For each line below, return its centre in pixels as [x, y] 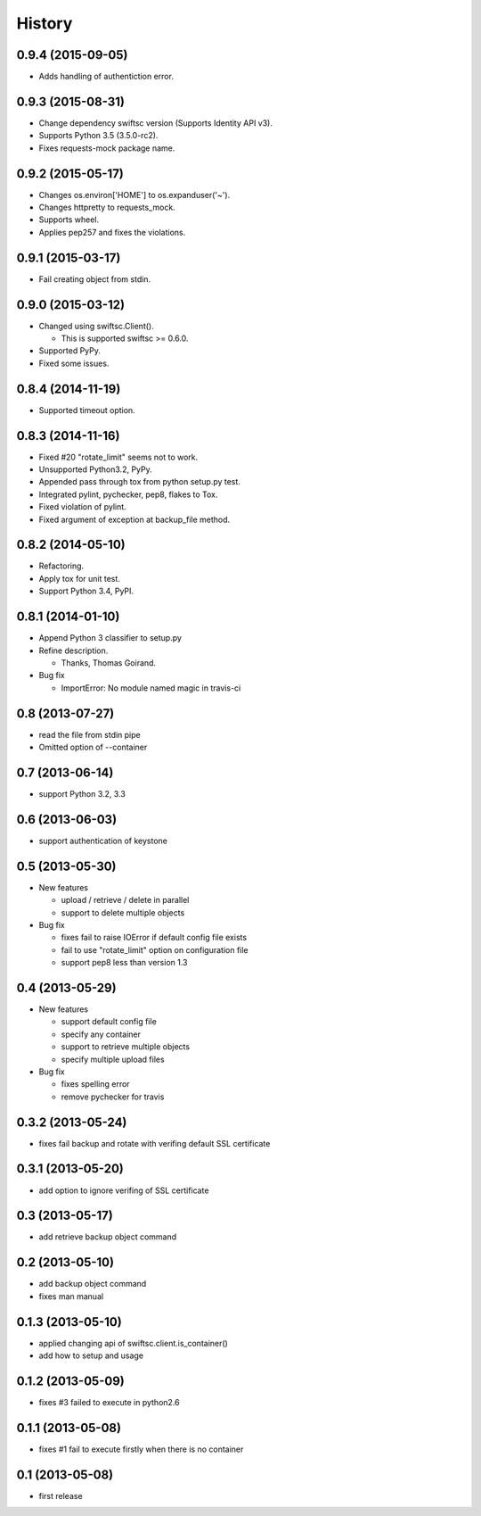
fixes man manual [71, 1296]
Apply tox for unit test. [79, 578]
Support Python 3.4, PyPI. [86, 591]
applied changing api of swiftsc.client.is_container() [134, 1343]
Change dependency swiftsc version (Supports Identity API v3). [156, 123]
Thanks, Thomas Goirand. [108, 663]
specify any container [101, 1034]
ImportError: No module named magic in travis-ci [151, 688]
